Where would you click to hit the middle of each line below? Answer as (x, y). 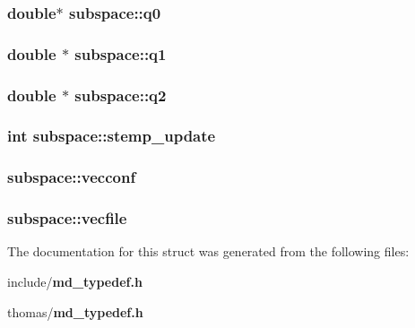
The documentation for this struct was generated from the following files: (208, 251)
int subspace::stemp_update (112, 136)
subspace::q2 (121, 95)
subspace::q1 (121, 53)
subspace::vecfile (67, 218)
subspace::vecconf (72, 177)
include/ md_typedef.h (75, 282)
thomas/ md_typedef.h (75, 311)
